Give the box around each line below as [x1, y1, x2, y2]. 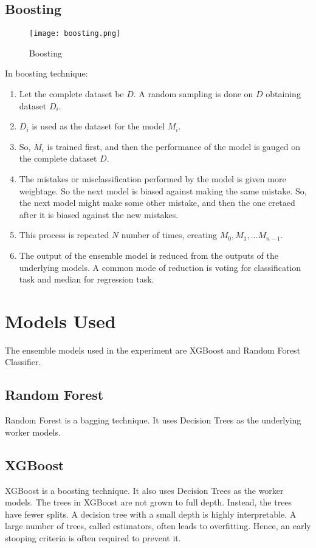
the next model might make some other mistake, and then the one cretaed [19, 196, 295, 209]
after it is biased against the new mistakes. [19, 208, 179, 221]
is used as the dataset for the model [32, 120, 165, 132]
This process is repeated [19, 228, 109, 241]
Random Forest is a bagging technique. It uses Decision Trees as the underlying [5, 414, 301, 426]
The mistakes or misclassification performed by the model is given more [19, 173, 286, 185]
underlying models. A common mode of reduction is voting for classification [19, 261, 301, 273]
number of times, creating [121, 228, 218, 241]
